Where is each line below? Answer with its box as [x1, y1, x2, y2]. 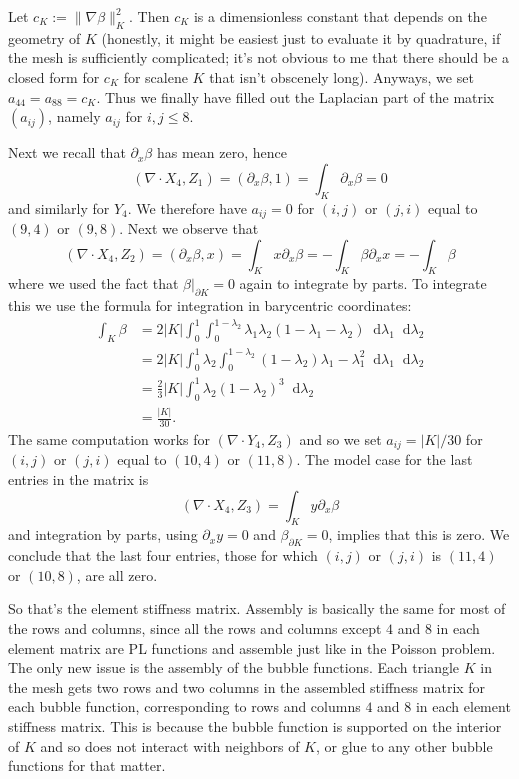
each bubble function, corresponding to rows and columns [8, 696, 361, 717]
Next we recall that [8, 142, 126, 163]
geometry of [8, 27, 81, 48]
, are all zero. [76, 564, 158, 585]
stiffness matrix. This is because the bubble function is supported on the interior [8, 715, 502, 736]
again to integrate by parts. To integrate [239, 273, 487, 294]
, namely [48, 106, 101, 127]
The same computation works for [8, 428, 211, 449]
